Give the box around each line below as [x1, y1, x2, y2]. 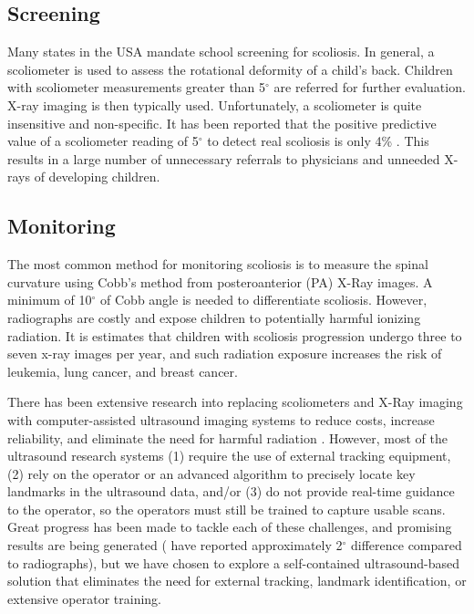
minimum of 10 [7, 290, 92, 309]
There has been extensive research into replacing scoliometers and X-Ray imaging [7, 392, 463, 411]
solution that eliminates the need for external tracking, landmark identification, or [7, 571, 467, 590]
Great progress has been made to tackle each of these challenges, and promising [7, 517, 452, 536]
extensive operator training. [7, 588, 161, 608]
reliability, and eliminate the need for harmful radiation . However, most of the [7, 428, 448, 447]
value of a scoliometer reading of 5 [7, 131, 199, 151]
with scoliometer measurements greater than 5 [7, 78, 266, 97]
